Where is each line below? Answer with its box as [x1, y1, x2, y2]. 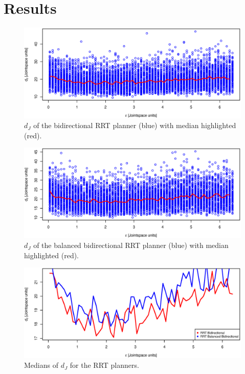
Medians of [24, 360, 58, 370]
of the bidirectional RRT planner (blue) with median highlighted [33, 120, 236, 131]
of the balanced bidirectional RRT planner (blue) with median [33, 240, 229, 251]
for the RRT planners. [70, 360, 139, 370]
